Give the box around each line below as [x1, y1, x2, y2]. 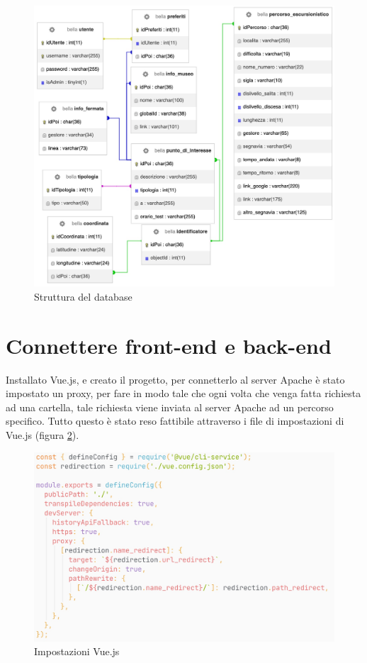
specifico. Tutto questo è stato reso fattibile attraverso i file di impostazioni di [6, 413, 344, 428]
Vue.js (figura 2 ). [6, 427, 79, 442]
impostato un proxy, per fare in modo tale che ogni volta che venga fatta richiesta [6, 386, 361, 401]
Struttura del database [34, 289, 132, 303]
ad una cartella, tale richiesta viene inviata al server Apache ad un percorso [6, 399, 334, 414]
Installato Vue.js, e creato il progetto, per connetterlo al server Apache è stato [6, 372, 345, 386]
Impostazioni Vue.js [34, 644, 120, 659]
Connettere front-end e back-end [6, 330, 332, 360]
